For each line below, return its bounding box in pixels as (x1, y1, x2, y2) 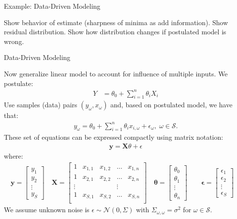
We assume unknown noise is (4, 204, 89, 215)
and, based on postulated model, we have (110, 100, 233, 110)
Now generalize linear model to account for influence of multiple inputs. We (4, 68, 228, 78)
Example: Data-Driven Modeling (4, 1, 101, 11)
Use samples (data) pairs (4, 100, 77, 110)
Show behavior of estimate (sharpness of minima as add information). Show (4, 17, 228, 27)
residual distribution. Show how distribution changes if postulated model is (4, 27, 226, 37)
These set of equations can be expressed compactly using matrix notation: (4, 132, 223, 142)
